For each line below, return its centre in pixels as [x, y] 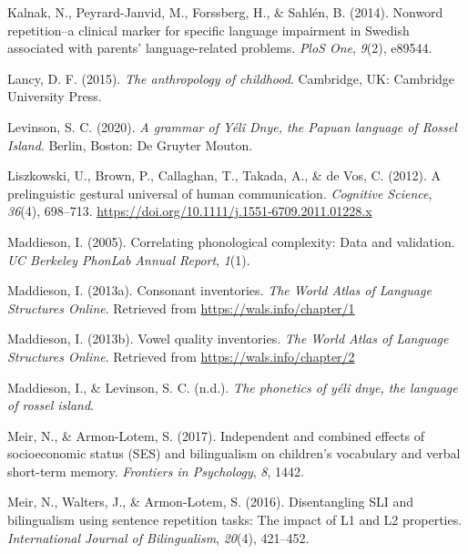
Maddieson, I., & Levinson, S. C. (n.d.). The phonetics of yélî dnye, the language [233, 387]
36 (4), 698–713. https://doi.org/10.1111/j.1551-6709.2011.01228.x [190, 211]
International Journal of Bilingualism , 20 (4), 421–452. [158, 537]
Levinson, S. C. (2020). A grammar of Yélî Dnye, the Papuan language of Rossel [232, 126]
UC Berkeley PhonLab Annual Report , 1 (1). [129, 259]
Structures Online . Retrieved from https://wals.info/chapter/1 [181, 308]
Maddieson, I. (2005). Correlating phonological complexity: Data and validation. [231, 241]
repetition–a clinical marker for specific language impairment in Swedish [209, 30]
